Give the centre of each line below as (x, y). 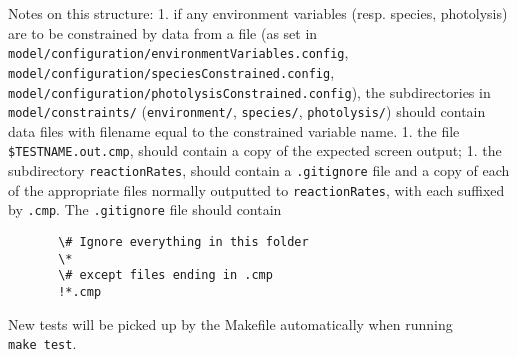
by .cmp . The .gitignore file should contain (145, 209)
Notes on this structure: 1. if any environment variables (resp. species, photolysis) (258, 13)
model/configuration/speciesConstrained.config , (171, 71)
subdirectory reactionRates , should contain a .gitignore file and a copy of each (259, 170)
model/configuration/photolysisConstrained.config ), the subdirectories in (249, 91)
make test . (42, 343)
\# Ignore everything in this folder (183, 242)
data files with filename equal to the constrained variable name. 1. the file (234, 130)
